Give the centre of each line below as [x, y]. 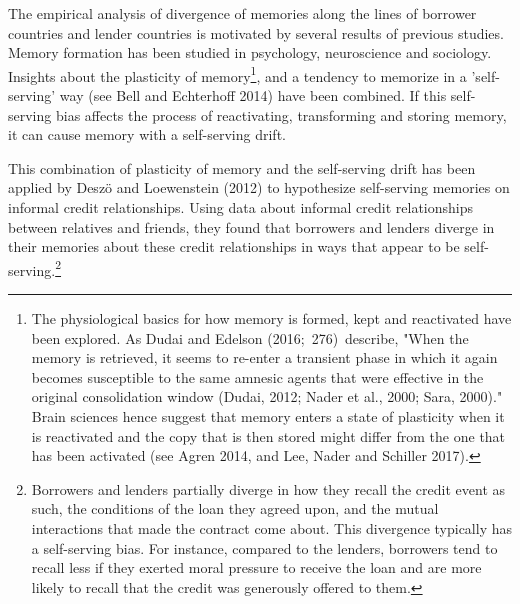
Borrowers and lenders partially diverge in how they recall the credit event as [268, 488]
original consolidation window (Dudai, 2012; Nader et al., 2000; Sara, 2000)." [267, 396]
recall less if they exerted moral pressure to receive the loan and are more [256, 567]
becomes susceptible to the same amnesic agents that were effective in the [257, 376]
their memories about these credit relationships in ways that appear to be [234, 246]
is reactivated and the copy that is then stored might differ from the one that [268, 435]
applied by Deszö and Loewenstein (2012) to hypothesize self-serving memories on [259, 187]
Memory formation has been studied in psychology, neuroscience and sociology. [250, 52]
